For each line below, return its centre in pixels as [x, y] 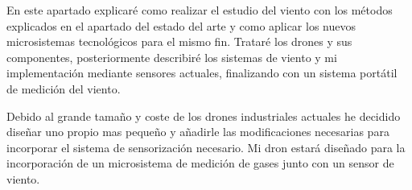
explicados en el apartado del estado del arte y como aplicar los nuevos [181, 25]
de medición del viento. [64, 88]
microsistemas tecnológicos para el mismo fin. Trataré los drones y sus [179, 41]
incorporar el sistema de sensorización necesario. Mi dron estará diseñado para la [206, 147]
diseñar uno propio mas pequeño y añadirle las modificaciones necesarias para [198, 132]
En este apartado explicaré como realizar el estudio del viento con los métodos [200, 10]
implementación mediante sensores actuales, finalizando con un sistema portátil [202, 73]
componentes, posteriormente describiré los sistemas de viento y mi [172, 57]
